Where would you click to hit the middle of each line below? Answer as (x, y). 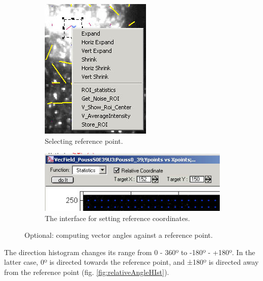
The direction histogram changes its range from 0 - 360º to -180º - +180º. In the (130, 252)
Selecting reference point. (84, 140)
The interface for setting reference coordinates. (118, 218)
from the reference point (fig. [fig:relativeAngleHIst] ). (87, 272)
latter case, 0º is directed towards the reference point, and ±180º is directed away (131, 262)
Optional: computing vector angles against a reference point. (119, 235)
